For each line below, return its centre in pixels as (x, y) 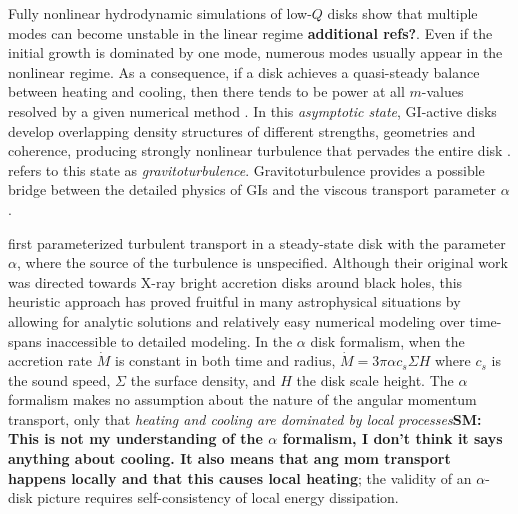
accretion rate (50, 360)
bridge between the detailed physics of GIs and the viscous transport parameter (252, 189)
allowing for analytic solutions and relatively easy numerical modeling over (236, 320)
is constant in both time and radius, (225, 360)
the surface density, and (203, 379)
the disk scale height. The (375, 379)
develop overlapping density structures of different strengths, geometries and (242, 130)
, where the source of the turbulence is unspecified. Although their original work (262, 262)
